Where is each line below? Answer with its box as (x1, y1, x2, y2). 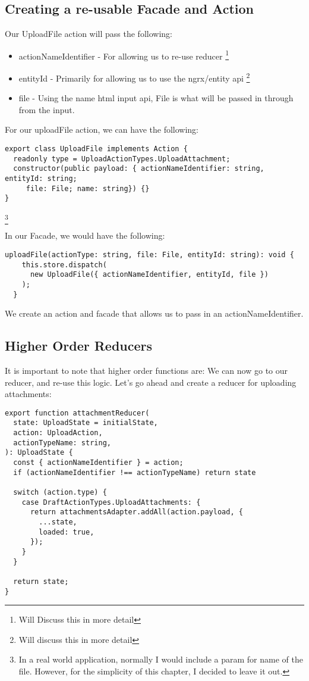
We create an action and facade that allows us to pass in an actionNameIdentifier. (5, 307, 304, 320)
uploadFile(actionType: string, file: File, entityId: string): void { (5, 250, 294, 259)
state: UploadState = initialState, (13, 418, 158, 427)
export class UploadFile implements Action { (5, 145, 188, 154)
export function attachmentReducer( (5, 408, 150, 417)
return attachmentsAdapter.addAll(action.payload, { (30, 508, 243, 517)
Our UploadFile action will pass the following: (5, 27, 172, 40)
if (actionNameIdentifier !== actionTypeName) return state (13, 468, 256, 477)
